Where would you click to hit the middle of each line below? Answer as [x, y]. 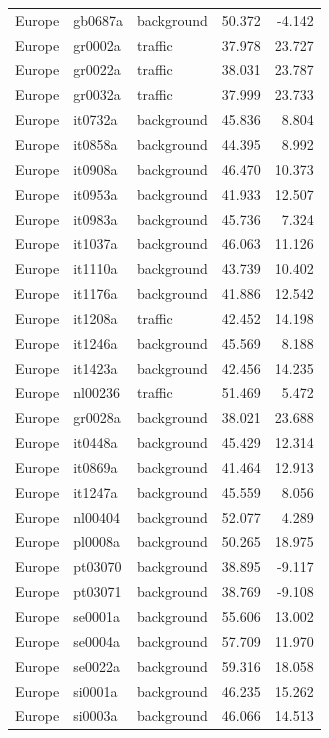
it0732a [95, 119]
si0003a [95, 715]
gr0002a [97, 44]
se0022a [96, 665]
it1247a [95, 491]
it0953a [95, 193]
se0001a [96, 616]
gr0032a [97, 94]
